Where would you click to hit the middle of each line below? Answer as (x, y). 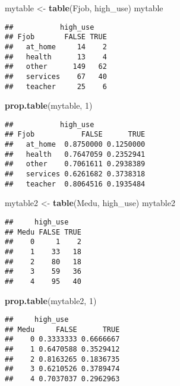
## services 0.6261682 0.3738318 (75, 174)
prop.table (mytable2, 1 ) (51, 300)
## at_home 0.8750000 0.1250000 (75, 145)
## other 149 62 (56, 67)
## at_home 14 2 (56, 47)
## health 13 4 (56, 57)
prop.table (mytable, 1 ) (49, 105)
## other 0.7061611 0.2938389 (75, 164)
